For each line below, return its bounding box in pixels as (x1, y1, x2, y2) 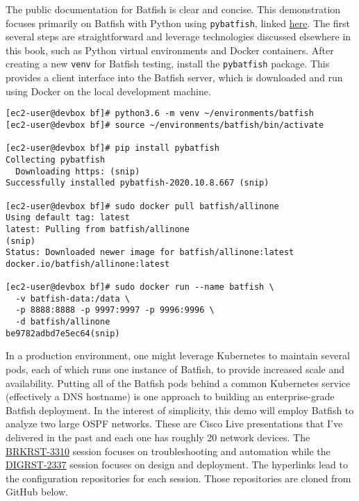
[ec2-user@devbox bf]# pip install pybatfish (6, 143, 219, 154)
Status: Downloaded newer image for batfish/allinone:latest (6, 247, 294, 258)
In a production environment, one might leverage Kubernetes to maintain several (6, 348, 350, 363)
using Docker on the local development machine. (6, 83, 211, 98)
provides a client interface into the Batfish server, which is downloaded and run (6, 70, 343, 85)
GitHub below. (6, 484, 68, 499)
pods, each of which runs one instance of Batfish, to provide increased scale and (6, 362, 345, 376)
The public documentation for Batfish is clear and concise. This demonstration (6, 2, 341, 16)
